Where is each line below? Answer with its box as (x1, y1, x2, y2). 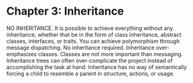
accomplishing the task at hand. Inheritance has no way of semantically (6, 63, 187, 71)
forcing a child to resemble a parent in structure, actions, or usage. (6, 70, 175, 77)
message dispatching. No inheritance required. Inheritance (6, 44, 155, 51)
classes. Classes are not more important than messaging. (37, 50, 183, 57)
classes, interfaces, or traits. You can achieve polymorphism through (6, 37, 180, 45)
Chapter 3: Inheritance (6, 4, 124, 18)
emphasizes (6, 50, 37, 57)
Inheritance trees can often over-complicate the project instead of (6, 57, 173, 64)
